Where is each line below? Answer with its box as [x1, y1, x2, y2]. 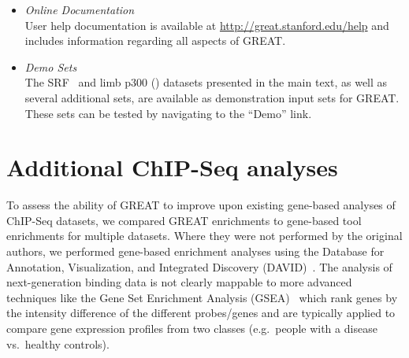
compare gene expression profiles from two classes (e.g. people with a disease [6, 320, 377, 337]
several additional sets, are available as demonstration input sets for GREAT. [24, 89, 400, 105]
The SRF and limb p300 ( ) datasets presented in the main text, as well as [24, 74, 388, 90]
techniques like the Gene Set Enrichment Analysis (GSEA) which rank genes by [6, 289, 398, 305]
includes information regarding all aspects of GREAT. [24, 32, 286, 49]
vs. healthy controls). [6, 335, 110, 352]
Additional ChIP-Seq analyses [6, 151, 338, 183]
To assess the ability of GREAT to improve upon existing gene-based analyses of [6, 197, 396, 213]
